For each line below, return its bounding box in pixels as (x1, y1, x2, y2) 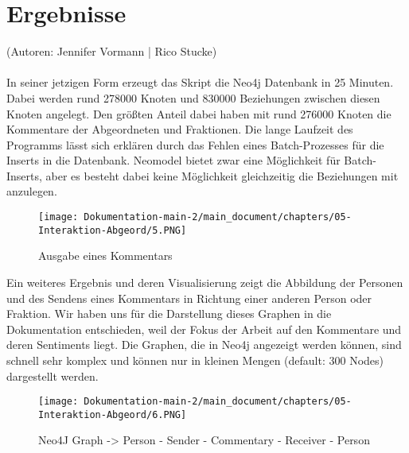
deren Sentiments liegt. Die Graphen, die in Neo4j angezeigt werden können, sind (6, 336, 402, 353)
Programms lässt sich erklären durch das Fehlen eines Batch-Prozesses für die (6, 136, 384, 153)
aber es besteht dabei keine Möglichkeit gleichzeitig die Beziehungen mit (45, 167, 399, 184)
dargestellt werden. (6, 367, 99, 384)
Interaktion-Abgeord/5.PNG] (38, 224, 187, 236)
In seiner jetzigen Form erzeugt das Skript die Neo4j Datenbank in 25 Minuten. (6, 74, 394, 91)
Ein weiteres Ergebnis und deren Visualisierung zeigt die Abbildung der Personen (6, 273, 403, 290)
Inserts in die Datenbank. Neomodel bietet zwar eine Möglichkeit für (6, 152, 341, 168)
